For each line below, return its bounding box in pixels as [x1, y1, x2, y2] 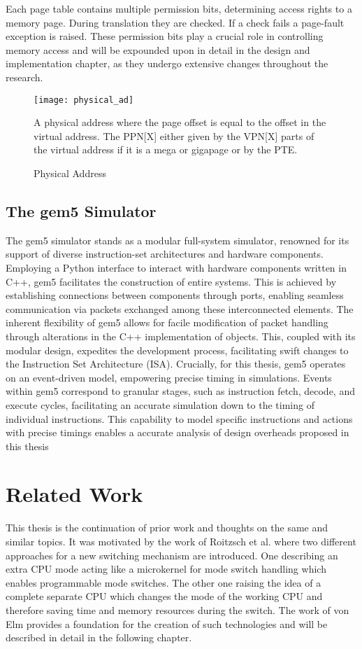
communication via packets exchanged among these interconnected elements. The [6, 301, 354, 316]
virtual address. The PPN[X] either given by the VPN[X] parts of [34, 128, 314, 143]
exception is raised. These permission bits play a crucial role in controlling [6, 29, 324, 43]
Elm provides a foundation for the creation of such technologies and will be [6, 616, 328, 631]
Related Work [6, 480, 143, 508]
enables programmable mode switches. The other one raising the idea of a [6, 575, 321, 589]
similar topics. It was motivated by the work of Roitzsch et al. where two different [6, 534, 356, 549]
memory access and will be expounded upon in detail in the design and [6, 42, 310, 57]
